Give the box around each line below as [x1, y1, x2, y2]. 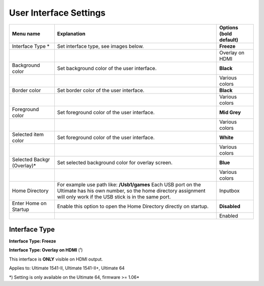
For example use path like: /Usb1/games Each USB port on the [57, 181, 201, 188]
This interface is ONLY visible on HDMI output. [9, 256, 103, 262]
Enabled [219, 212, 238, 219]
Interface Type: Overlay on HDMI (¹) [9, 247, 83, 253]
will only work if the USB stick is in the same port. [57, 193, 171, 200]
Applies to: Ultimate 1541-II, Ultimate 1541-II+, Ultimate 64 [9, 265, 125, 271]
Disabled [219, 203, 241, 210]
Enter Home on [12, 200, 47, 207]
